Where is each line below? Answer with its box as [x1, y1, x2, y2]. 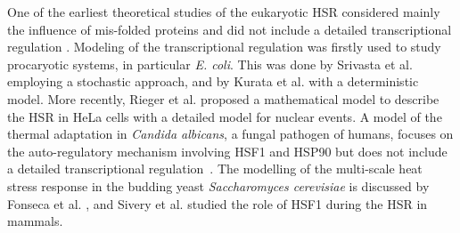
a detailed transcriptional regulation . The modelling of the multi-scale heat [7, 159, 423, 178]
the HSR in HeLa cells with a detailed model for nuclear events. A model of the [7, 107, 442, 125]
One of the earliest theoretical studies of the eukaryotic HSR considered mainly [7, 3, 440, 20]
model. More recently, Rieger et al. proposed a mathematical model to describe [7, 89, 439, 108]
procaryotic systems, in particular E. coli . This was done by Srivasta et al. [7, 54, 413, 73]
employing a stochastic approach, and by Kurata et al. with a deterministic [7, 72, 419, 91]
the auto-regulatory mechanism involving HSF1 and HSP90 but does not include [7, 141, 448, 160]
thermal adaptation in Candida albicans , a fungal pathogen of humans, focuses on [7, 125, 454, 143]
